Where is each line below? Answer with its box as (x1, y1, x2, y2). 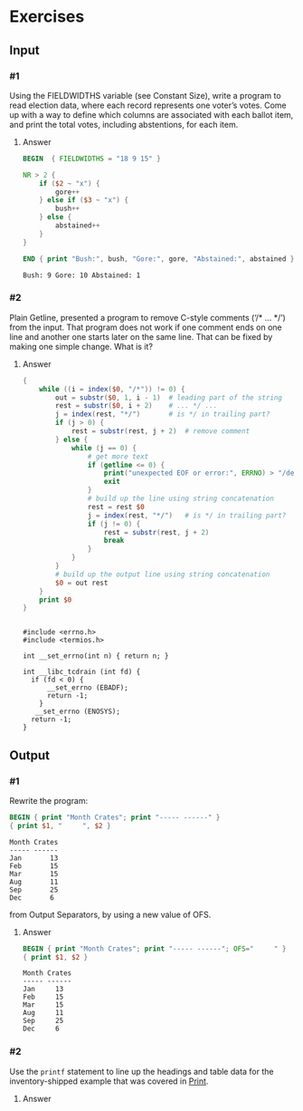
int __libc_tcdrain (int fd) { (22, 668, 141, 677)
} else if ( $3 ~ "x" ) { (39, 196, 129, 205)
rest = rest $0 (87, 502, 145, 511)
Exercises (9, 6, 85, 27)
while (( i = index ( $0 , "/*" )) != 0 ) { (39, 384, 185, 393)
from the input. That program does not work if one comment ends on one (9, 322, 282, 333)
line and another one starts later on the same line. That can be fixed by (9, 331, 273, 342)
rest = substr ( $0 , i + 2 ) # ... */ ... (55, 401, 218, 411)
